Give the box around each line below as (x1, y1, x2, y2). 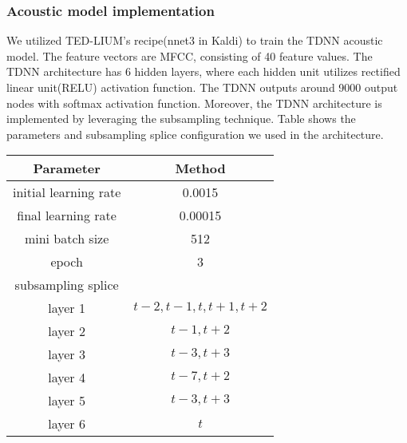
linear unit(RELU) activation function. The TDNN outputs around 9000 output (6, 79, 398, 95)
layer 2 (48, 322, 85, 341)
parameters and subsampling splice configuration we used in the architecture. (6, 125, 384, 142)
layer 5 (48, 391, 85, 410)
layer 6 (48, 414, 85, 433)
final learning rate (17, 206, 117, 225)
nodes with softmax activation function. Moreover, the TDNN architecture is (6, 94, 382, 111)
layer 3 (48, 345, 85, 364)
